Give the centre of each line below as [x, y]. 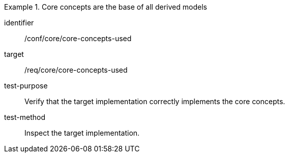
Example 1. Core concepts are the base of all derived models [106, 7]
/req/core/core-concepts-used [76, 70]
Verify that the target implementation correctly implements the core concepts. [155, 101]
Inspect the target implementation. [82, 133]
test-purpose [26, 86]
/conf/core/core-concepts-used [78, 38]
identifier [19, 23]
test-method [25, 117]
